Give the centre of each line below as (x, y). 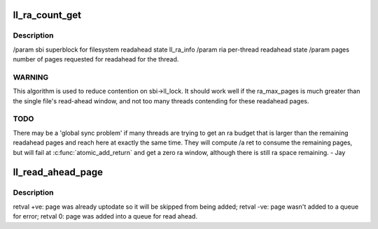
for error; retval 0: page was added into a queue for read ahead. (105, 216)
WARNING (31, 77)
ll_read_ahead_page (58, 172)
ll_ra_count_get (47, 15)
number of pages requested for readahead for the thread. (96, 59)
